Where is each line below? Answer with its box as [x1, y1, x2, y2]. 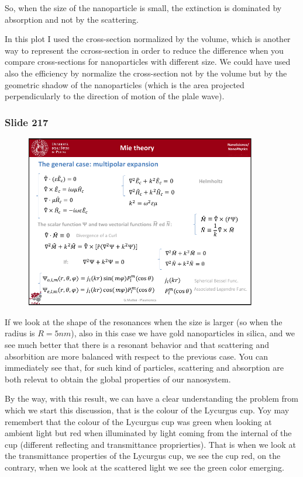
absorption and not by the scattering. [5, 13, 139, 25]
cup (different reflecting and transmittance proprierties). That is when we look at [5, 438, 296, 450]
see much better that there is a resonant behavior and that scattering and [5, 339, 269, 351]
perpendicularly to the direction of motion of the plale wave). [5, 90, 225, 102]
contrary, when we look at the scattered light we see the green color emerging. [5, 461, 284, 473]
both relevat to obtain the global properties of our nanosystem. [5, 372, 231, 385]
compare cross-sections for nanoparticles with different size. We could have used [5, 55, 291, 68]
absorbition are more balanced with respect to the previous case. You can [5, 350, 268, 362]
